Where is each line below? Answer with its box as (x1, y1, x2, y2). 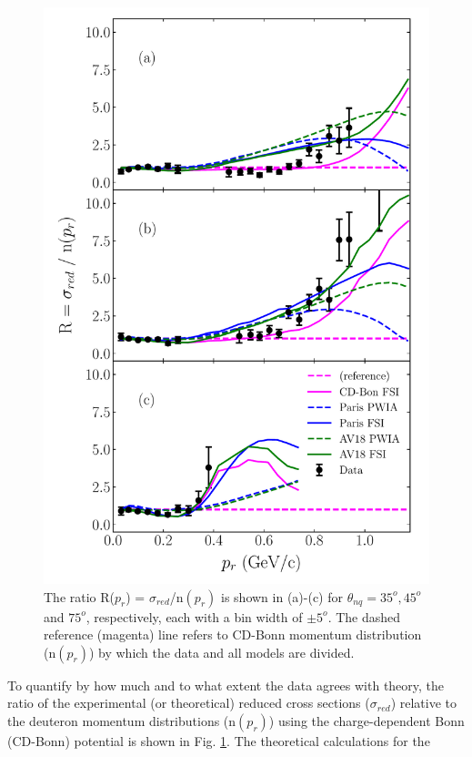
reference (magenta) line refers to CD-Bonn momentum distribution (44, 625, 422, 644)
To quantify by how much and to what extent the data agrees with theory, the (7, 675, 445, 694)
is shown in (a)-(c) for (221, 587, 343, 606)
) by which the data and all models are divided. (88, 642, 355, 661)
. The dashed (327, 607, 401, 626)
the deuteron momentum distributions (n (7, 711, 236, 730)
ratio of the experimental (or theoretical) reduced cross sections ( (7, 693, 370, 712)
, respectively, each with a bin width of (85, 607, 303, 626)
